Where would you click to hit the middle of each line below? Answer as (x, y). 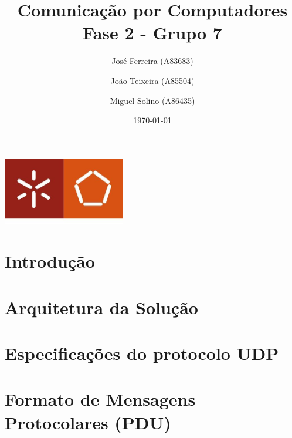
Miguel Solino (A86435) (152, 100)
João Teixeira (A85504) (152, 80)
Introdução (50, 261)
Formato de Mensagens (100, 399)
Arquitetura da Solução (101, 307)
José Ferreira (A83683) (152, 61)
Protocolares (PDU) (88, 422)
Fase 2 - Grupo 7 (152, 33)
